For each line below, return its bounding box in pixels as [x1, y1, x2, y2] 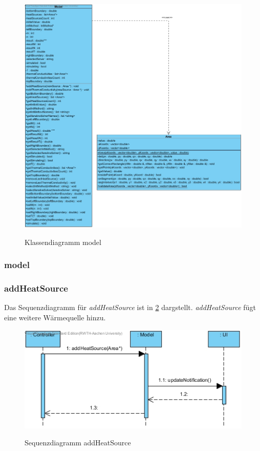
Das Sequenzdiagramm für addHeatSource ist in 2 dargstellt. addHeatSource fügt [4, 302, 256, 313]
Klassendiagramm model [25, 236, 101, 247]
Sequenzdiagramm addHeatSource [25, 437, 131, 448]
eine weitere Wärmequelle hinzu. [4, 312, 106, 322]
